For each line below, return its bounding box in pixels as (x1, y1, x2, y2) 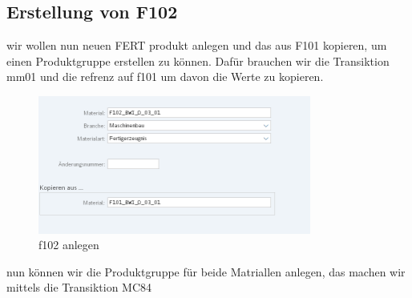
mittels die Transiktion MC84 (6, 279, 152, 296)
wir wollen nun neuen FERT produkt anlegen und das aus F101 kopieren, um (6, 37, 387, 54)
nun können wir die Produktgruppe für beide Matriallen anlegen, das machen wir (6, 263, 406, 280)
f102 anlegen (38, 236, 99, 253)
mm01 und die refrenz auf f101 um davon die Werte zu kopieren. (6, 68, 324, 85)
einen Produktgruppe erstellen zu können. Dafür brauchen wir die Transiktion (6, 52, 390, 69)
